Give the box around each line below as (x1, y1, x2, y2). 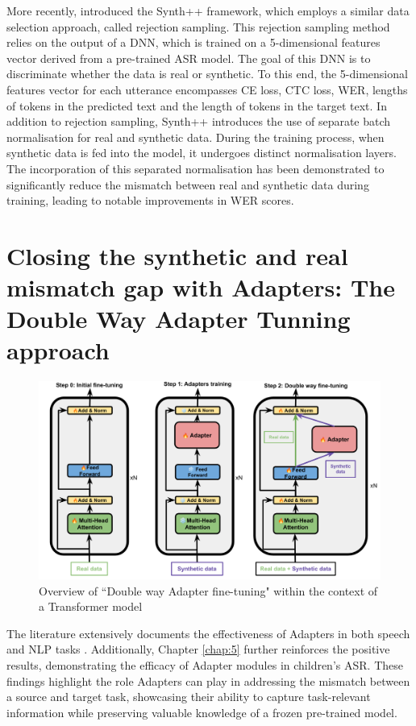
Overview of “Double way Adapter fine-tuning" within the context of (39, 582, 378, 599)
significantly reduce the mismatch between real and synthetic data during (6, 176, 369, 193)
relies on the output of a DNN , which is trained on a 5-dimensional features (6, 34, 381, 51)
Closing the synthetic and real (6, 239, 348, 272)
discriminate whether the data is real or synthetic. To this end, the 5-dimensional (6, 65, 408, 82)
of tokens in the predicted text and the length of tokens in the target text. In (6, 97, 387, 114)
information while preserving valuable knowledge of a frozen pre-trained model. (6, 703, 397, 720)
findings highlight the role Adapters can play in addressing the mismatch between (6, 672, 410, 689)
